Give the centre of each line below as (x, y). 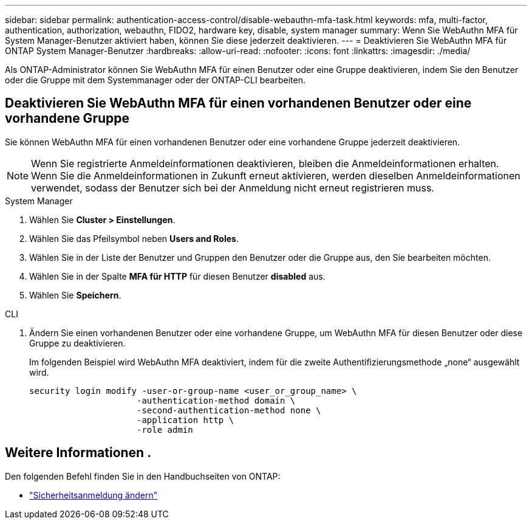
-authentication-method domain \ (216, 400)
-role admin (165, 429)
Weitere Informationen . (78, 453)
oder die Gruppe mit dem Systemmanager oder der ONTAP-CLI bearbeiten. (155, 80)
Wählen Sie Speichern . (75, 295)
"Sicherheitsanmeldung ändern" (94, 495)
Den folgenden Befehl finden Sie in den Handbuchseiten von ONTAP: (143, 476)
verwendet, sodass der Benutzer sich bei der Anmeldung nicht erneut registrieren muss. (233, 188)
